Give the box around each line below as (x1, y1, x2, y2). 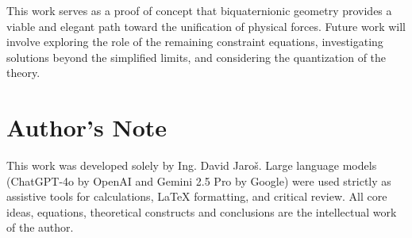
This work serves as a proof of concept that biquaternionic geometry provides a (6, 2, 392, 18)
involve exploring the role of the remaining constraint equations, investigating (6, 33, 383, 50)
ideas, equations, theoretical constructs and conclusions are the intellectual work (6, 203, 397, 220)
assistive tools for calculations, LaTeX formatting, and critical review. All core (6, 188, 387, 205)
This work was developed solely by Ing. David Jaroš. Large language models (6, 157, 377, 174)
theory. (6, 64, 40, 81)
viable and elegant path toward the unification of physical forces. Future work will (6, 17, 406, 34)
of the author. (6, 219, 74, 236)
